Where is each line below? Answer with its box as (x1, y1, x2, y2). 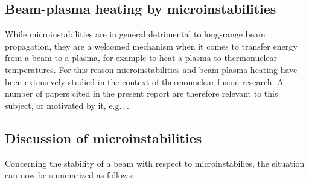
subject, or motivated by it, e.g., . (5, 98, 129, 111)
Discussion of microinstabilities (5, 128, 202, 147)
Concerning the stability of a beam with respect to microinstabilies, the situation (5, 156, 305, 169)
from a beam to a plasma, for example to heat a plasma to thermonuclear (5, 51, 277, 64)
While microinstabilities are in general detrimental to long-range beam (5, 28, 266, 40)
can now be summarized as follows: (5, 169, 135, 181)
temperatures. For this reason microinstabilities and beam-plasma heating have (5, 63, 298, 75)
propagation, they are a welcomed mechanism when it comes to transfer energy (5, 39, 298, 52)
